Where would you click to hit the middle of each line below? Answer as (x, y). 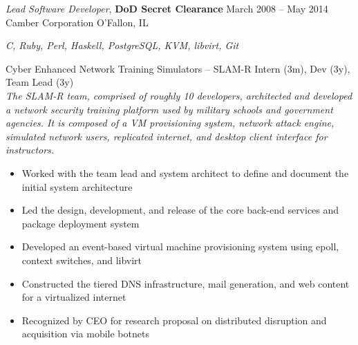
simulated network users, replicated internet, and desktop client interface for (167, 136)
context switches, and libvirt (82, 260)
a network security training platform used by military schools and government (169, 109)
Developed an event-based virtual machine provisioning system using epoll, (180, 246)
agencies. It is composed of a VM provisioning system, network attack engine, (170, 123)
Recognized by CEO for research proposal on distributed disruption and (174, 320)
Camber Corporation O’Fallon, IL (77, 22)
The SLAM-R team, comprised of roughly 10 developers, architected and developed (179, 95)
